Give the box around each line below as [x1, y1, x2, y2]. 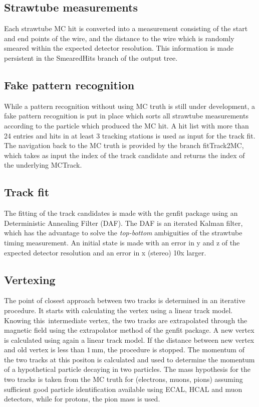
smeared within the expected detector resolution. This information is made [4, 43, 234, 53]
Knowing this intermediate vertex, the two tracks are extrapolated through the [4, 315, 247, 325]
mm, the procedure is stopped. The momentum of [91, 344, 244, 355]
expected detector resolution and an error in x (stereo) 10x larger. [4, 247, 206, 257]
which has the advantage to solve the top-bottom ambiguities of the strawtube [4, 227, 242, 238]
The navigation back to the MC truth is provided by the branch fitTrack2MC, [4, 140, 244, 151]
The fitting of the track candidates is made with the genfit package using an [4, 208, 238, 218]
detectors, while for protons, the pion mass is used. [4, 393, 160, 404]
